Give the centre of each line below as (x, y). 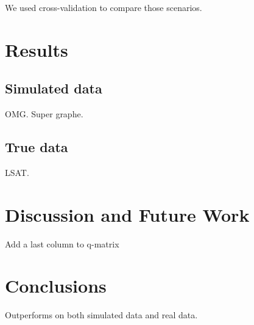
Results (37, 49)
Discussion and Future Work (127, 214)
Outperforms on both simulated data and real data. (101, 315)
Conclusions (56, 286)
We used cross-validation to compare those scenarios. (104, 7)
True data (37, 147)
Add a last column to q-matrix (62, 243)
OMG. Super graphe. (44, 114)
